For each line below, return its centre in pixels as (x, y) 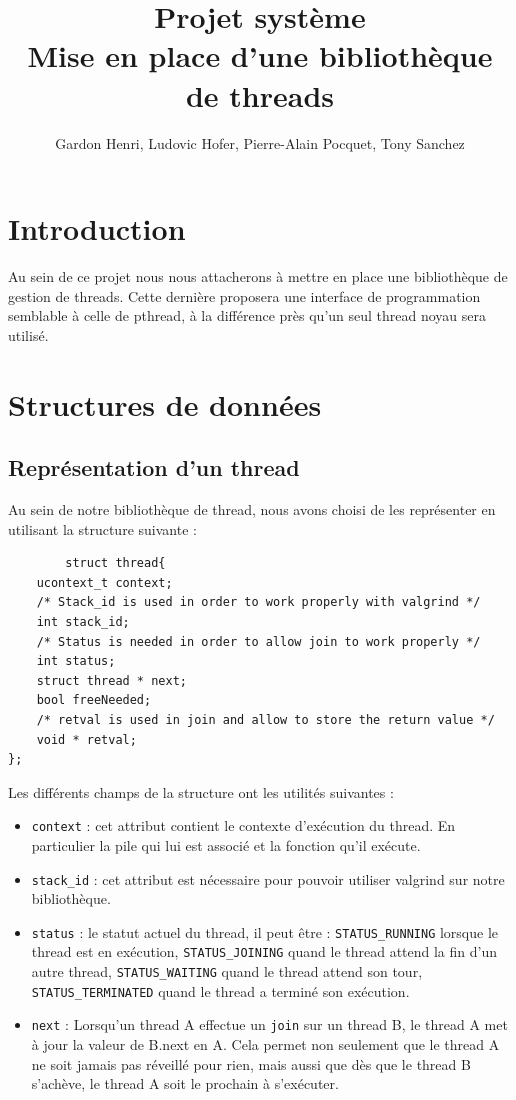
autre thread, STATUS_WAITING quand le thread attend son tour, (227, 971)
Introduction (97, 228)
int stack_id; (83, 621)
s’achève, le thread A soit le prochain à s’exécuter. (185, 1083)
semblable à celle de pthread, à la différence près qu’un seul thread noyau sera (247, 315)
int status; (76, 661)
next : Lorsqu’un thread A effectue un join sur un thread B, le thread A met (269, 1024)
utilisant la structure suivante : (102, 528)
